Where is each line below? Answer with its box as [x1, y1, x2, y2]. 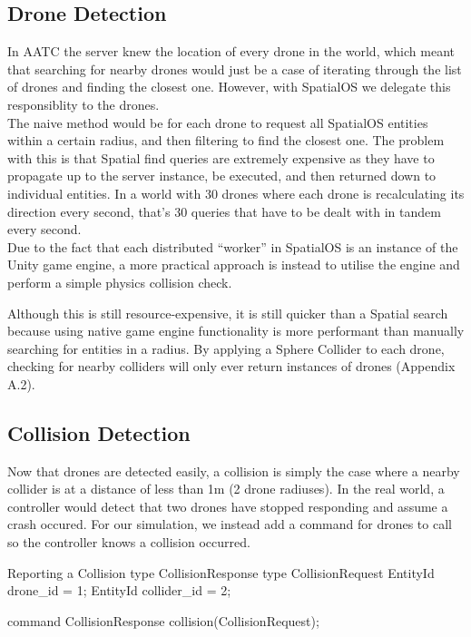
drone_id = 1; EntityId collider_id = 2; [7, 581, 231, 600]
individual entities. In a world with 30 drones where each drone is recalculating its [7, 183, 465, 202]
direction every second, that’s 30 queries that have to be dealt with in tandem [7, 201, 441, 220]
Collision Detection [7, 418, 191, 446]
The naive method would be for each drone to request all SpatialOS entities [7, 113, 428, 132]
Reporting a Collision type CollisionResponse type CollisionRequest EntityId [7, 563, 435, 582]
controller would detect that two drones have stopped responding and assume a [7, 496, 448, 515]
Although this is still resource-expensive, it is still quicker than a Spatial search [7, 303, 448, 322]
